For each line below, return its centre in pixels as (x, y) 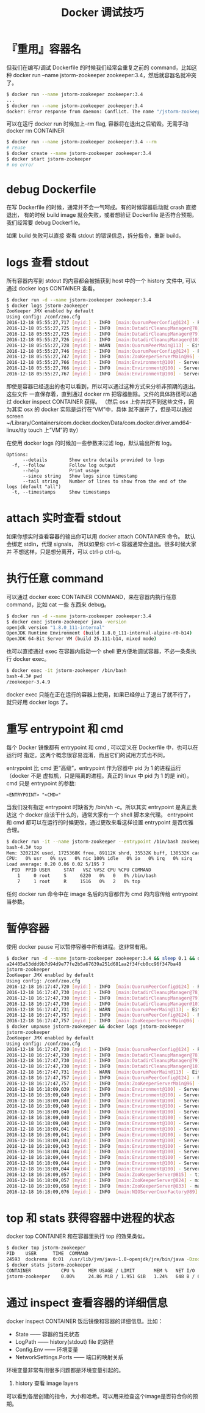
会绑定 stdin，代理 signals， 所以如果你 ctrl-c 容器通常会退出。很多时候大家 (101, 544)
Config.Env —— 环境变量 (47, 1349)
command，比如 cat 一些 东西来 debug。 (58, 605)
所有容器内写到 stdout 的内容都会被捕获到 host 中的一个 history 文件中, (95, 281)
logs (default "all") (34, 487)
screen (15, 416)
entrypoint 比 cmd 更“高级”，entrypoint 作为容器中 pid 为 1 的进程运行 (94, 768)
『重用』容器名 (44, 49)
